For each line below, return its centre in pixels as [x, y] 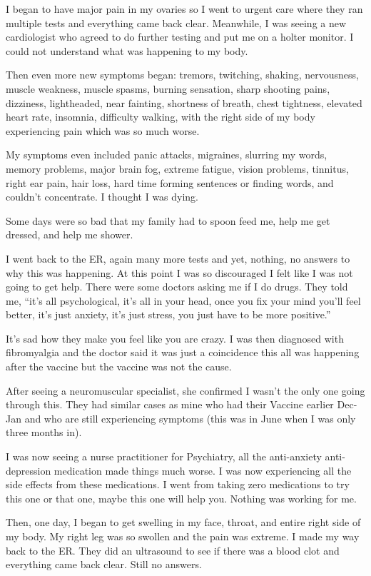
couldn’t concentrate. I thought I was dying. [102, 197]
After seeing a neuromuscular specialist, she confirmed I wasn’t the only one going [185, 390]
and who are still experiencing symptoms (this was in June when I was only [190, 418]
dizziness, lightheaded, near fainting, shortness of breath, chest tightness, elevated [184, 102]
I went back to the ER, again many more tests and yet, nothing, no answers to [178, 258]
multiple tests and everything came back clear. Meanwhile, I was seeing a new [176, 22]
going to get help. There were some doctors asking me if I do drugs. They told [177, 287]
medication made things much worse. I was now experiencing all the [203, 470]
